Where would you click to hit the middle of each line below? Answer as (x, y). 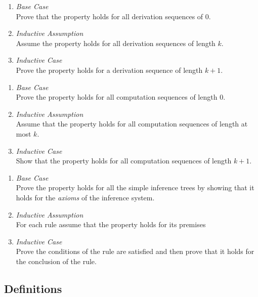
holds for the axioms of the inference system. (85, 197)
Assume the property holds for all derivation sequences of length (116, 43)
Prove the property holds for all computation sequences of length (117, 97)
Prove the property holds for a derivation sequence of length (109, 70)
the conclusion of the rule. (56, 261)
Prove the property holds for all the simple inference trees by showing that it (135, 187)
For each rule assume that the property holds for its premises (111, 224)
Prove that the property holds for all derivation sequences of (110, 16)
